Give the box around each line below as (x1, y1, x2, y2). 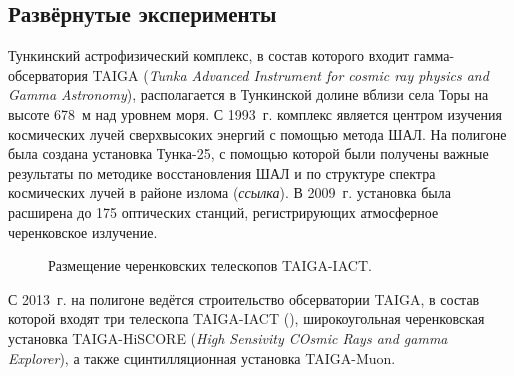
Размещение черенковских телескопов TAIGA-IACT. (48, 255, 372, 276)
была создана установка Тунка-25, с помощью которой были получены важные (8, 143, 489, 164)
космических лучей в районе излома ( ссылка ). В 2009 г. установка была (8, 182, 451, 203)
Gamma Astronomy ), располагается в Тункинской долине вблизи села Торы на (8, 84, 489, 105)
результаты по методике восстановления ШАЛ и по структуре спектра (8, 162, 436, 183)
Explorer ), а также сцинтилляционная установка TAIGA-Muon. (8, 347, 396, 368)
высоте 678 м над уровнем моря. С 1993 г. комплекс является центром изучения (8, 103, 503, 124)
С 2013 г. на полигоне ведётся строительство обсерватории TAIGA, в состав (8, 288, 480, 309)
